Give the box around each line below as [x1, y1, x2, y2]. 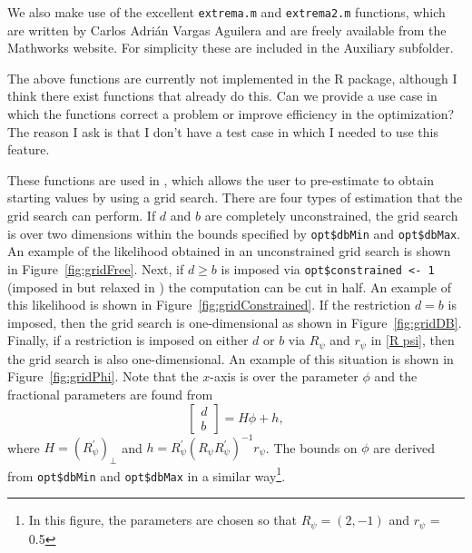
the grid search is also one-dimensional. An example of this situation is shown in [7, 349, 454, 368]
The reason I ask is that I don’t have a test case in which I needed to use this [7, 122, 438, 141]
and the [374, 367, 418, 386]
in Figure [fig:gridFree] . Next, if [7, 259, 184, 278]
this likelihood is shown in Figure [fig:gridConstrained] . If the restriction [7, 295, 411, 314]
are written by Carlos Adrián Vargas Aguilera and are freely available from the [7, 20, 447, 39]
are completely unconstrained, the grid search [204, 206, 458, 224]
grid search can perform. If [7, 206, 156, 224]
